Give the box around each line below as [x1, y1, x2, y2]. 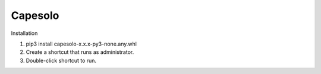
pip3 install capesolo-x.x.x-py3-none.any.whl [26, 40, 137, 47]
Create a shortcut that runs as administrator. [26, 49, 134, 56]
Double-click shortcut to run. [26, 57, 97, 64]
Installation [11, 30, 38, 37]
